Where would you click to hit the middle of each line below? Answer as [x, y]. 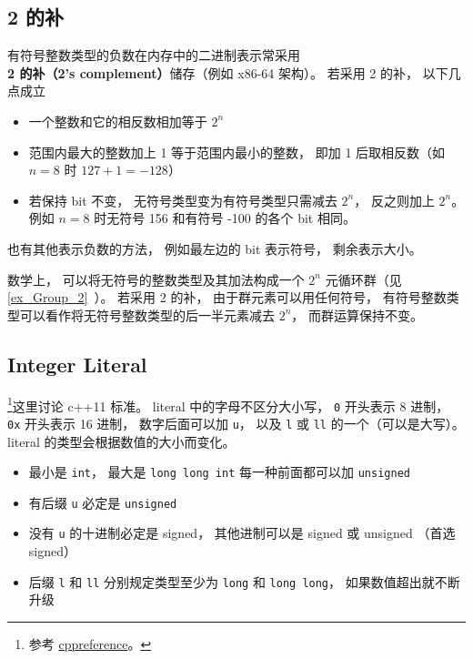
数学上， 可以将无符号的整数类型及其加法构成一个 [156, 279]
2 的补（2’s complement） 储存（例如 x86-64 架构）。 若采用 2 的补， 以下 [228, 72]
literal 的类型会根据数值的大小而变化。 [121, 441]
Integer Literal [77, 364]
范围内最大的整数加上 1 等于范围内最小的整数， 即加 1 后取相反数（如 [237, 152]
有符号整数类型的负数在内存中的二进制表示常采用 [154, 55]
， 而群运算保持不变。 [357, 314]
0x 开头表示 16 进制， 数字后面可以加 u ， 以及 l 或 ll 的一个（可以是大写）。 [236, 423]
